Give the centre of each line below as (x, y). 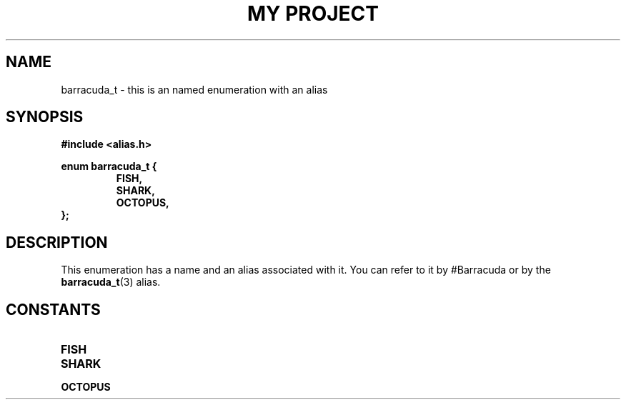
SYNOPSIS (45, 117)
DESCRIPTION (57, 242)
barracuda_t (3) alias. (111, 282)
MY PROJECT (313, 14)
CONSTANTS (53, 309)
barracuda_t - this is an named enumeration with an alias (194, 89)
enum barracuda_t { (109, 166)
